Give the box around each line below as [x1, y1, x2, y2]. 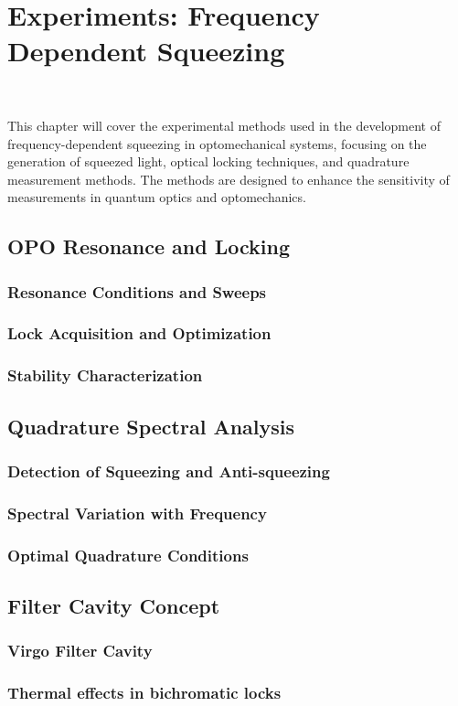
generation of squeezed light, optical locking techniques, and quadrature [7, 152, 410, 171]
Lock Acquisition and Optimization [7, 322, 272, 345]
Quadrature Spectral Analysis [7, 412, 295, 440]
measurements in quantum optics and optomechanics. [7, 187, 306, 207]
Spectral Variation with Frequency [7, 501, 267, 524]
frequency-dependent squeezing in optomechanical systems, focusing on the [7, 134, 427, 153]
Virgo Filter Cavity [7, 639, 153, 662]
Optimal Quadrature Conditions [7, 543, 249, 566]
